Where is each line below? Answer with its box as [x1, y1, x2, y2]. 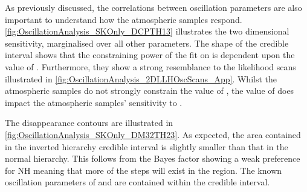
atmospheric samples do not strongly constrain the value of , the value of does [5, 84, 294, 97]
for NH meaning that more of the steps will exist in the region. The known [5, 164, 282, 176]
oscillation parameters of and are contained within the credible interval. [5, 176, 270, 188]
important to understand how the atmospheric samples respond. [5, 13, 242, 25]
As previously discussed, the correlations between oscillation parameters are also [5, 1, 302, 13]
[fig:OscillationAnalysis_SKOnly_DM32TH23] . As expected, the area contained [5, 128, 301, 141]
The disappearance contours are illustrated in [5, 116, 173, 129]
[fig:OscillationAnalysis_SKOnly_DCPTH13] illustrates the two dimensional [5, 25, 289, 38]
